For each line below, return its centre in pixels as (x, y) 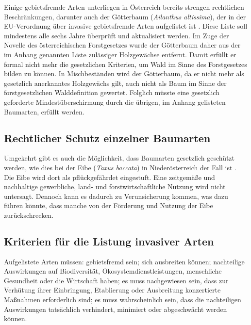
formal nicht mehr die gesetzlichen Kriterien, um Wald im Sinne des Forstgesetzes (125, 64)
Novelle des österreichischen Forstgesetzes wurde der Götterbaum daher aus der (122, 45)
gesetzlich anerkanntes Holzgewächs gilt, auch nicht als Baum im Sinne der (115, 83)
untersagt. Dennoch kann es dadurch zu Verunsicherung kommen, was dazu (116, 196)
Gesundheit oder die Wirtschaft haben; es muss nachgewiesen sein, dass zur (116, 280)
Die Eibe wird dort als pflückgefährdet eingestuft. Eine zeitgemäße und (109, 177)
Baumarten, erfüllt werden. (44, 111)
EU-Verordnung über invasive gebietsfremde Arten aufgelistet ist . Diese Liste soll (126, 26)
